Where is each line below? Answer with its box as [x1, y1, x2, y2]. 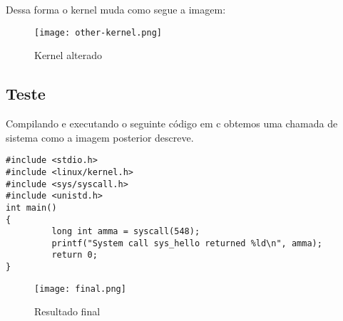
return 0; [51, 250, 98, 261]
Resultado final [34, 304, 101, 319]
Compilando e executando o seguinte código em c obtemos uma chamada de [6, 116, 338, 131]
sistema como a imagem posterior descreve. [6, 130, 194, 144]
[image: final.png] [34, 283, 126, 294]
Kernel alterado [34, 48, 102, 63]
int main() [6, 202, 57, 213]
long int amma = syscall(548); [51, 226, 200, 237]
